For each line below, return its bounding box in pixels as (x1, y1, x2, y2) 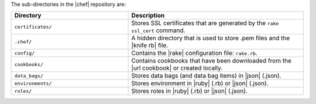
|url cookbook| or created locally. (131, 64, 223, 72)
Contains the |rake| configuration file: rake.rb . (131, 49, 257, 57)
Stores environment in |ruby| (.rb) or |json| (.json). (131, 79, 269, 88)
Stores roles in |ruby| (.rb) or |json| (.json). (131, 87, 248, 95)
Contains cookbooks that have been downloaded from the (131, 57, 292, 65)
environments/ (14, 80, 52, 86)
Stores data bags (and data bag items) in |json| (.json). (131, 72, 281, 80)
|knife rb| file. (131, 41, 169, 50)
